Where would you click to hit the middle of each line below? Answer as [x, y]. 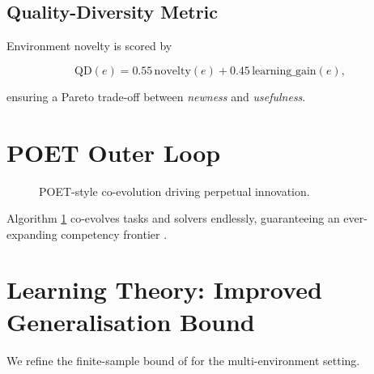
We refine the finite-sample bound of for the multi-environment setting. [183, 360]
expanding [32, 234]
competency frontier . [114, 234]
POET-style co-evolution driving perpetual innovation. [174, 191]
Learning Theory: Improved [164, 289]
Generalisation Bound [131, 321]
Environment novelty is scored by [89, 46]
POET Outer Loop [114, 152]
